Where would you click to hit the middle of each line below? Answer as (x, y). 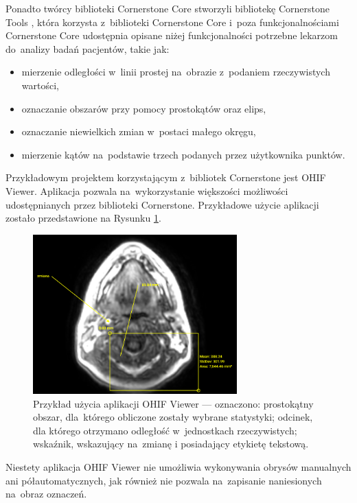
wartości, (40, 85)
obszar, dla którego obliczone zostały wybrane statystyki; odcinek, (173, 417)
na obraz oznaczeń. (46, 494)
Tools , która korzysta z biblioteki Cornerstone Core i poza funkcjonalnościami (172, 22)
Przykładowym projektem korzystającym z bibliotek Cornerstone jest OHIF (166, 177)
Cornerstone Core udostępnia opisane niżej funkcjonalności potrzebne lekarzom (172, 35)
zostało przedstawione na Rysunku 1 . (83, 218)
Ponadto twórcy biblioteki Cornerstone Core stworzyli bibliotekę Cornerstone (168, 8)
